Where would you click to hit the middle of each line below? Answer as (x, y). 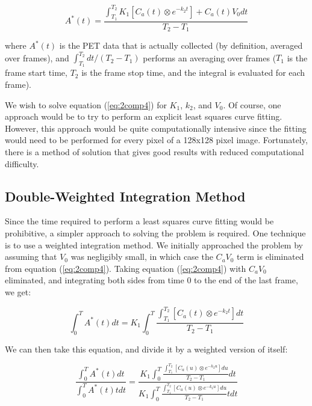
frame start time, (36, 72)
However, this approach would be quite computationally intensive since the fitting (156, 128)
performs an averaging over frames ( (210, 57)
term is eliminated (270, 257)
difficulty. (22, 163)
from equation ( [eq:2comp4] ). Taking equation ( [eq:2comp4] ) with (126, 268)
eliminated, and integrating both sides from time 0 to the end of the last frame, (151, 280)
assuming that (31, 257)
